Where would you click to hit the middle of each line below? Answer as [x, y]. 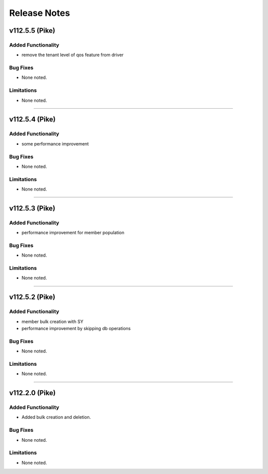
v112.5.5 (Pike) [32, 31]
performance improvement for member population [73, 233]
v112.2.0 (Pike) [33, 393]
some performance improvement [55, 143]
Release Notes [40, 13]
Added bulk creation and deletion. [56, 417]
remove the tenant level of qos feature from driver [73, 55]
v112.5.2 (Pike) [32, 297]
